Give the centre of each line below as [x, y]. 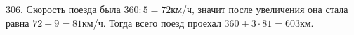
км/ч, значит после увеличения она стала [260, 9]
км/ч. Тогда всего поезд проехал [151, 22]
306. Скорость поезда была [63, 9]
